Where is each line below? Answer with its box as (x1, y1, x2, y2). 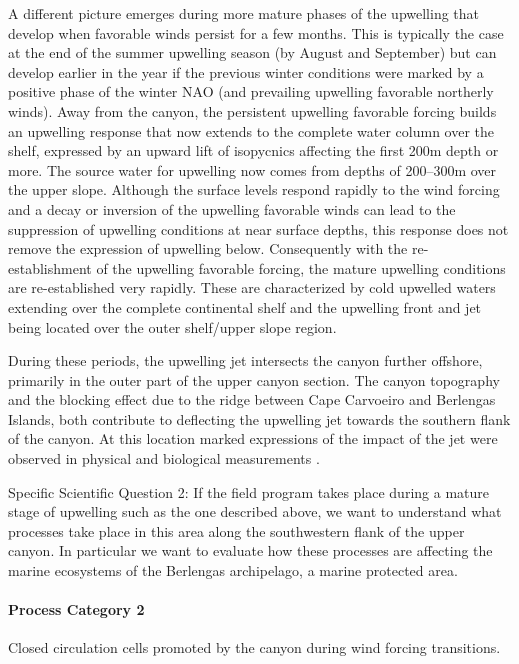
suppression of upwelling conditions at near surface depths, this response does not (8, 218, 509, 239)
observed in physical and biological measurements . (8, 448, 320, 469)
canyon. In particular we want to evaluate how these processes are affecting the (8, 540, 493, 561)
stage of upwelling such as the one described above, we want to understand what (8, 501, 502, 522)
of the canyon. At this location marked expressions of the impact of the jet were (8, 428, 498, 449)
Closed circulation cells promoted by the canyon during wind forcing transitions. (8, 637, 501, 658)
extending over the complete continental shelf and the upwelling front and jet (8, 296, 482, 317)
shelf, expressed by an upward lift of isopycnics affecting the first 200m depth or (8, 140, 499, 161)
